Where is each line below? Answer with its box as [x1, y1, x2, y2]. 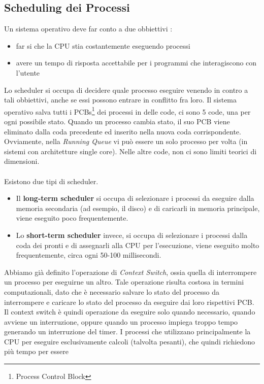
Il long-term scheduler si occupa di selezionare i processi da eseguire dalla [16, 193, 254, 203]
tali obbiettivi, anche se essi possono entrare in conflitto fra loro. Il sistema [4, 94, 237, 105]
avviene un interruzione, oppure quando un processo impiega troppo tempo [4, 316, 238, 327]
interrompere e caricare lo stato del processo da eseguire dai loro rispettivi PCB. [4, 296, 254, 307]
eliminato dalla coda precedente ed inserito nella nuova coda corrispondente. [4, 126, 241, 136]
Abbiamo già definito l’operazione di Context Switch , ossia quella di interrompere [4, 266, 257, 277]
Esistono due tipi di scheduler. [4, 176, 98, 186]
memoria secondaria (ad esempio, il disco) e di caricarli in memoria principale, [16, 202, 260, 213]
